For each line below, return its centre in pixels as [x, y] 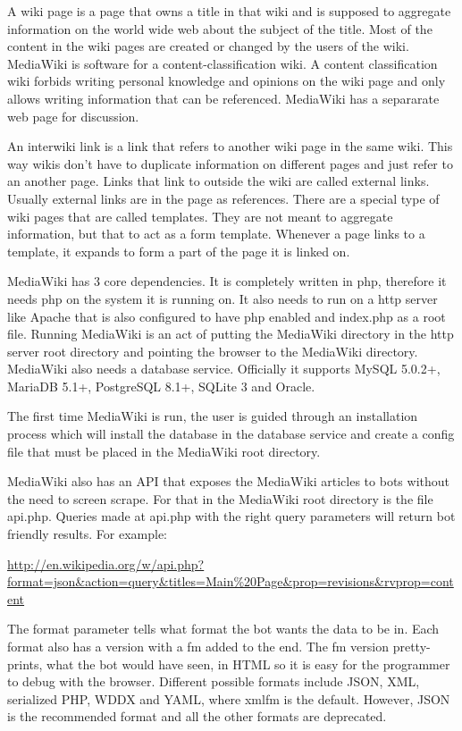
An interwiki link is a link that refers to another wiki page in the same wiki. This [230, 146]
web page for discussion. [73, 116]
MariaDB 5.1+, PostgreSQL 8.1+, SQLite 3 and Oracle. [161, 386]
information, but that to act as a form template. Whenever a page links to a [216, 234]
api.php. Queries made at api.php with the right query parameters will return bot [231, 516]
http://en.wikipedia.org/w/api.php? [106, 563]
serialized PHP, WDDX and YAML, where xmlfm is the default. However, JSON [229, 698]
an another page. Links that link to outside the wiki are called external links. [218, 181]
